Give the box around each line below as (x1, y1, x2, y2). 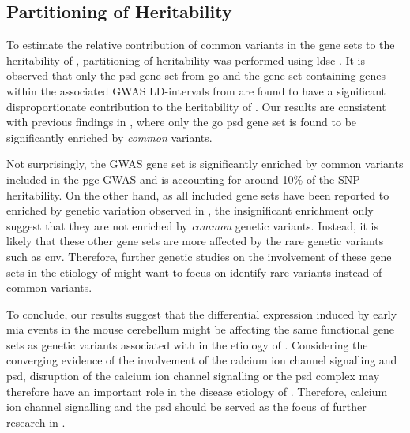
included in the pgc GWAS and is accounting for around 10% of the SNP (6, 170, 360, 187)
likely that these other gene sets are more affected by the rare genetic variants (6, 233, 384, 249)
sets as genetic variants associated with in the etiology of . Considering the (6, 336, 368, 353)
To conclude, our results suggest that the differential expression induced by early (6, 305, 397, 322)
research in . (6, 413, 66, 430)
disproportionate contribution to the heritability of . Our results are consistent (6, 98, 386, 114)
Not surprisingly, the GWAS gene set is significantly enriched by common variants (6, 155, 404, 172)
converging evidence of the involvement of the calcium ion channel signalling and (6, 352, 397, 368)
